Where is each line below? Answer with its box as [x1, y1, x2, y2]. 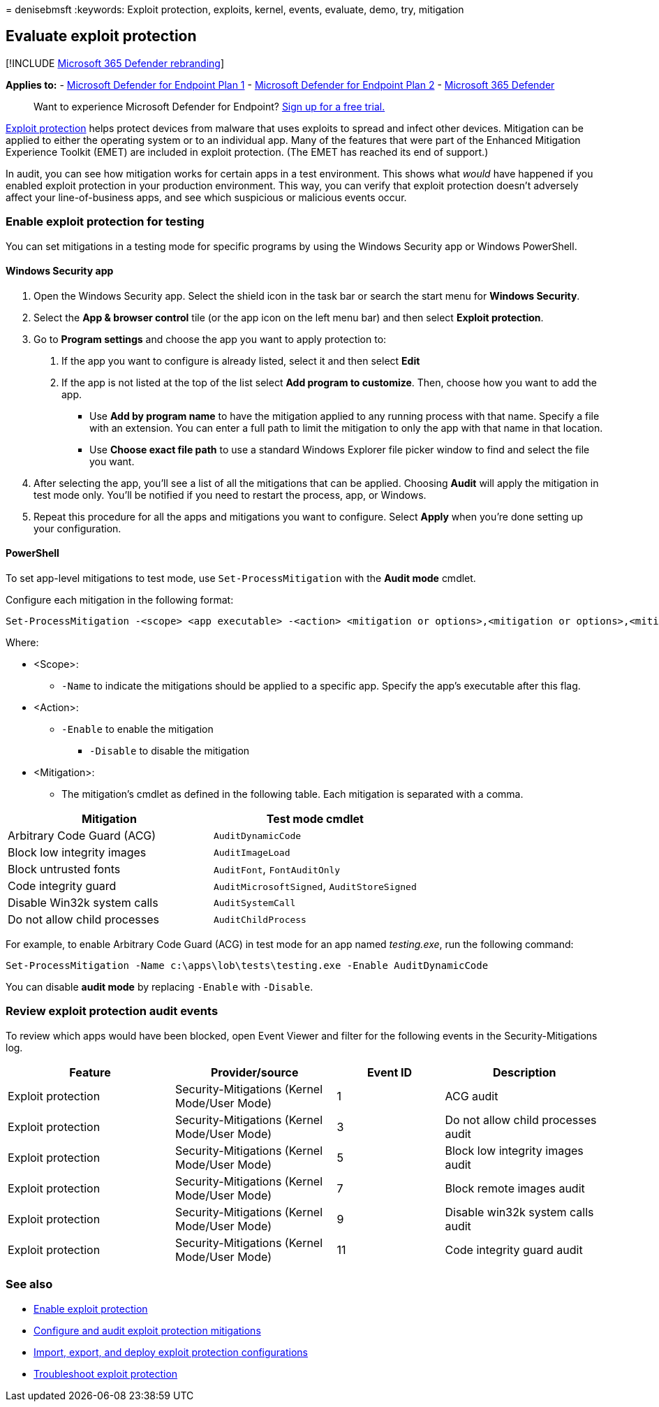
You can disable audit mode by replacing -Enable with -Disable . [6, 981, 313, 993]
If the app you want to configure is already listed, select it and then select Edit [61, 354, 420, 367]
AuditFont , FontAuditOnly [213, 862, 341, 877]
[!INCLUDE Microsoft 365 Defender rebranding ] [6, 57, 225, 69]
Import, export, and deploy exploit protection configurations [34, 1346, 308, 1358]
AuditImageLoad [213, 847, 290, 858]
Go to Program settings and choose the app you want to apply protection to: [34, 333, 387, 345]
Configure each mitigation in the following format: [6, 594, 234, 606]
